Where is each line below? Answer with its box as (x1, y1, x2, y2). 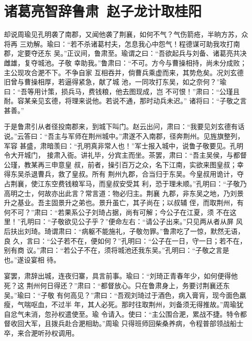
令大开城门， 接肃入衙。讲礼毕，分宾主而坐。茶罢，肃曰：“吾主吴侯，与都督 (4, 150, 247, 160)
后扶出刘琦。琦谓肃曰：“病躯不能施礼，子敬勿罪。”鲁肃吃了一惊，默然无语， (4, 226, 245, 236)
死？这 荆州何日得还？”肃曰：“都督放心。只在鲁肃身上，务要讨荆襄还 (4, 280, 223, 290)
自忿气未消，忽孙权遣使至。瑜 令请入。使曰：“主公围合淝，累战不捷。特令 (4, 309, 240, 319)
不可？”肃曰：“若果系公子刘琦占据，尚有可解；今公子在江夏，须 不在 (10, 207, 230, 217)
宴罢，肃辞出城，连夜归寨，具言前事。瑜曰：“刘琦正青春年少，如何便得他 (4, 271, 238, 281)
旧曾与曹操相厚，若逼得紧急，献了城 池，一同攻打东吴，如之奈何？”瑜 (4, 77, 227, 87)
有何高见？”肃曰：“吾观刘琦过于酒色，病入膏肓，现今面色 (56, 290, 240, 300)
